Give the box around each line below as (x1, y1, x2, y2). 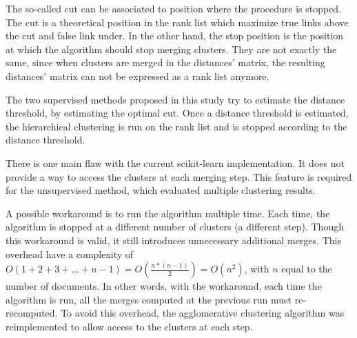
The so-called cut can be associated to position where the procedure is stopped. (6, 1, 342, 15)
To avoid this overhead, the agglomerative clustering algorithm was (61, 306, 345, 320)
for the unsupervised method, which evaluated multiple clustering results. (6, 183, 316, 197)
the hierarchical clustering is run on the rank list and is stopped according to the (6, 119, 347, 133)
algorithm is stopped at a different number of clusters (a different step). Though (6, 219, 344, 234)
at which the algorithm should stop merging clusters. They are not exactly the (6, 41, 337, 56)
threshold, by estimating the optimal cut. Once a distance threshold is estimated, (6, 106, 349, 120)
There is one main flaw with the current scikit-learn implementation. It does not (6, 155, 345, 170)
